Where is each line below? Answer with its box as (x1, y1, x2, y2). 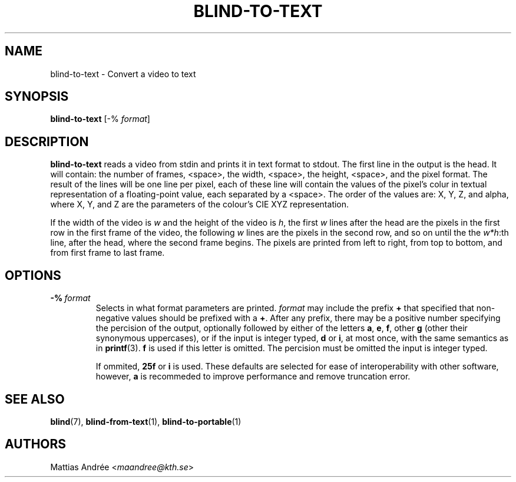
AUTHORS (5, 437, 67, 452)
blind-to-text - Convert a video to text (50, 68, 196, 79)
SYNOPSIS (5, 89, 69, 104)
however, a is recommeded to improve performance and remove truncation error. (95, 371, 411, 382)
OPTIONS (5, 268, 61, 283)
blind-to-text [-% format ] (50, 114, 150, 124)
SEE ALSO (5, 391, 65, 407)
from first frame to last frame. (50, 247, 165, 258)
